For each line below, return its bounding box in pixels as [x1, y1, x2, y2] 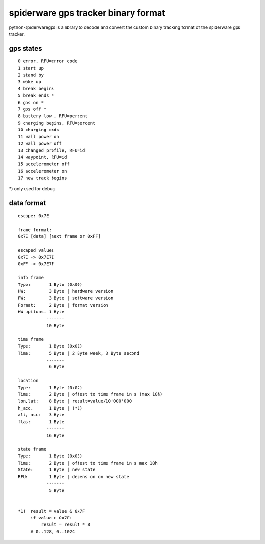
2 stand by [18, 72, 44, 78]
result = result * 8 [41, 522, 91, 527]
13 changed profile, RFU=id [18, 148, 85, 153]
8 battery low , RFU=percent [18, 113, 88, 119]
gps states [9, 44, 42, 52]
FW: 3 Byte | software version [18, 295, 114, 301]
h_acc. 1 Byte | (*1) [18, 405, 83, 411]
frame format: [18, 227, 52, 233]
